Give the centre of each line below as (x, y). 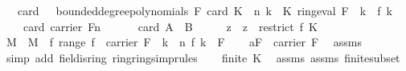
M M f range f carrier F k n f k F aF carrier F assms (184, 42)
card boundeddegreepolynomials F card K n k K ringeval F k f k (205, 10)
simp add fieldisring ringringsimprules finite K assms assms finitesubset (203, 57)
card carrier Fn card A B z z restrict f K (170, 26)
